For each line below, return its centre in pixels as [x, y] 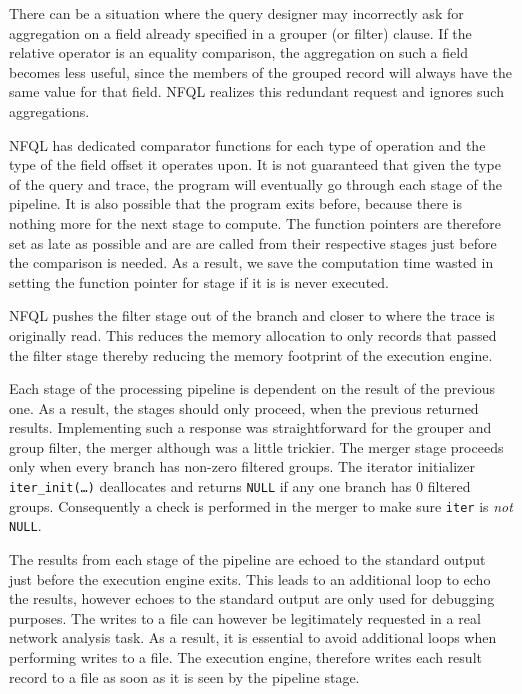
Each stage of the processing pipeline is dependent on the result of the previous [252, 388]
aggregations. [49, 110]
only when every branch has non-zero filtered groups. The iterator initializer [242, 466]
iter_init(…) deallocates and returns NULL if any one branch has [210, 486]
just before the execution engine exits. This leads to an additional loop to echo [250, 578]
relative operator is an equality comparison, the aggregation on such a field [238, 52]
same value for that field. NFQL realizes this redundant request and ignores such [256, 91]
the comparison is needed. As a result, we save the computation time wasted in [251, 262]
